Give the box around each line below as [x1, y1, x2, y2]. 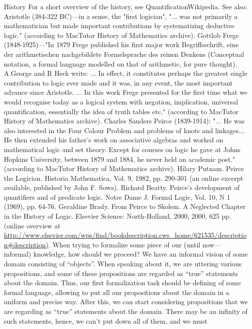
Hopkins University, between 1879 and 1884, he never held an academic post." [4, 154, 235, 164]
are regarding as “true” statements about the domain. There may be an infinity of [4, 306, 248, 316]
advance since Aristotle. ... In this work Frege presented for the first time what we [4, 87, 248, 97]
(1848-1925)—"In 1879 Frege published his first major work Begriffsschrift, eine [4, 39, 239, 50]
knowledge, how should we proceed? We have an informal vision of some [33, 249, 248, 259]
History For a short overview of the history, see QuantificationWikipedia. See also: [4, 1, 248, 11]
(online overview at [4, 220, 61, 230]
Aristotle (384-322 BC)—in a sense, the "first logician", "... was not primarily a [4, 11, 238, 21]
